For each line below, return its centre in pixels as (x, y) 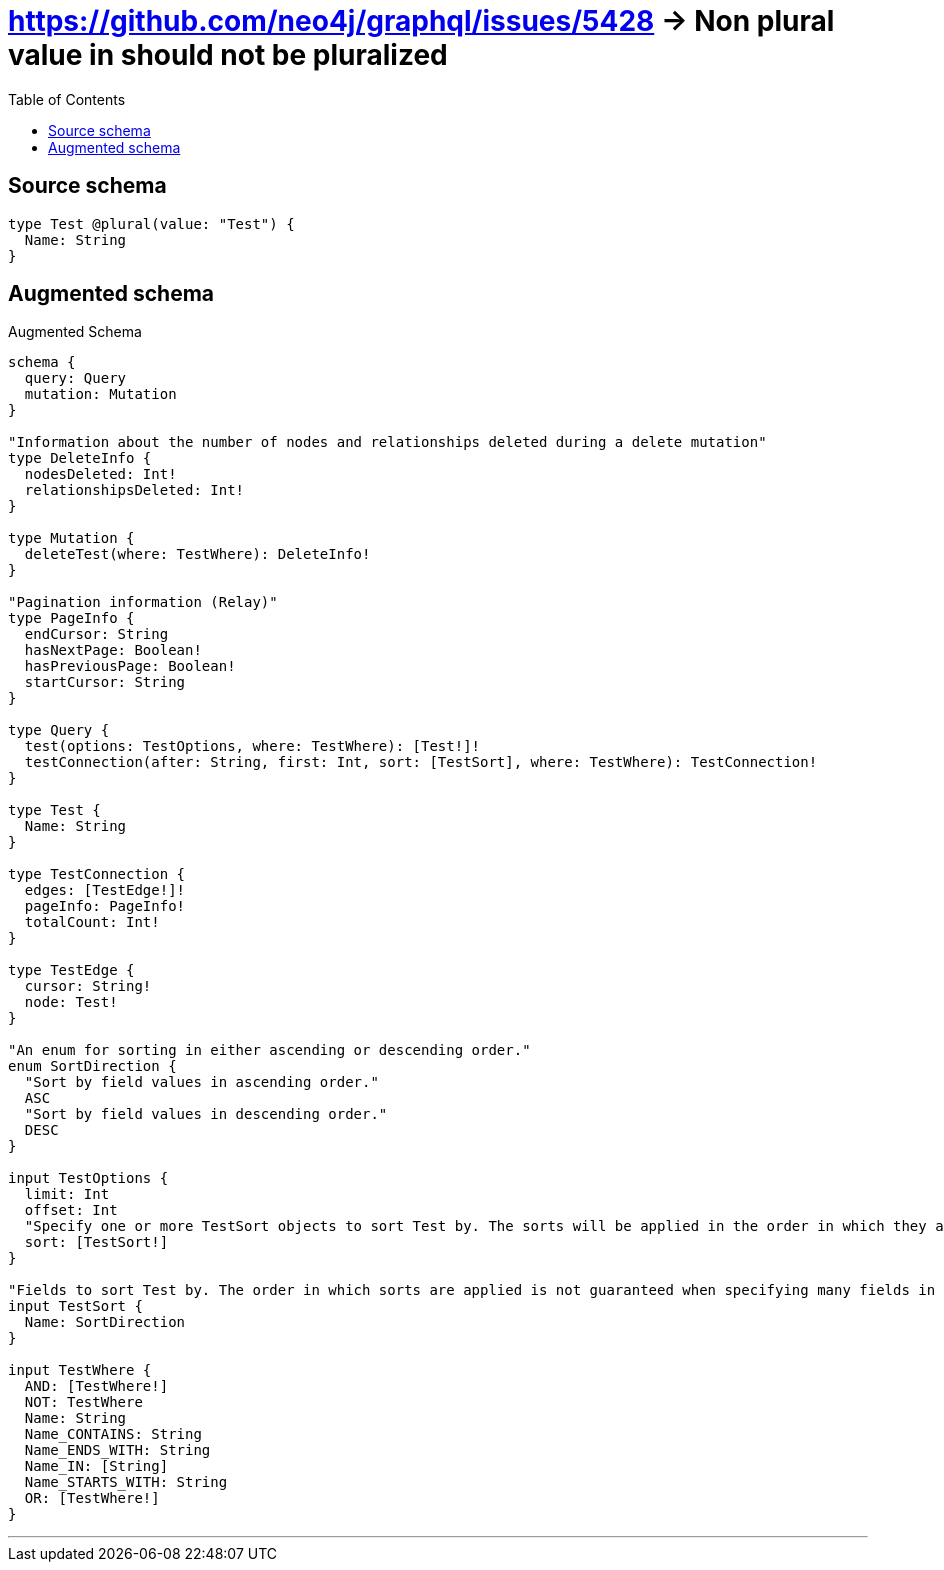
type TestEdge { (71, 970)
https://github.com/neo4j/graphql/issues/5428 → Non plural (421, 21)
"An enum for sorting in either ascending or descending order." (269, 1050)
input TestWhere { (80, 1370)
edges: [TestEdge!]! (105, 890)
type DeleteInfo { (80, 458)
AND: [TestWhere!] (96, 1386)
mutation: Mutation (100, 394)
